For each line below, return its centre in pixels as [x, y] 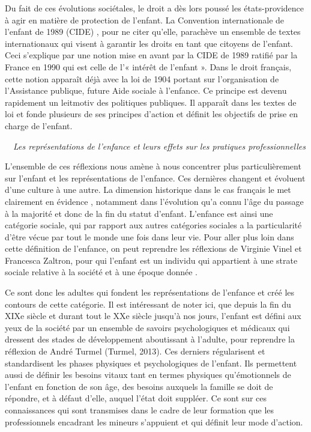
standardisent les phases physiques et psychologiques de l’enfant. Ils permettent [151, 363]
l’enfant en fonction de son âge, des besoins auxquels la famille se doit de [139, 386]
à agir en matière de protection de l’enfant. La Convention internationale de [145, 20]
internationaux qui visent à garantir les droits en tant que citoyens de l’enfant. [149, 43]
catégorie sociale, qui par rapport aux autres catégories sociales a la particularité [153, 225]
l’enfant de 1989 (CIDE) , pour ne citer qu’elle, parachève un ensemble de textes [153, 32]
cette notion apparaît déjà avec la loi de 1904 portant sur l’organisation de [142, 78]
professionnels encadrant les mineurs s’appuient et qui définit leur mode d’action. [154, 421]
